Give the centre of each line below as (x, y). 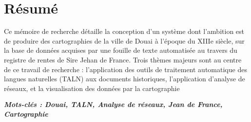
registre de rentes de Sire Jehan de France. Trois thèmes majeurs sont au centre (123, 59)
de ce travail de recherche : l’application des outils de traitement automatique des (125, 69)
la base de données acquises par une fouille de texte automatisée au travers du (121, 50)
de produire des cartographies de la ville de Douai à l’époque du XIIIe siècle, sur (124, 40)
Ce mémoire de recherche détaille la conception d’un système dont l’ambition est (124, 31)
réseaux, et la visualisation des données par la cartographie (92, 88)
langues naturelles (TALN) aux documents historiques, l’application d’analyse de (125, 79)
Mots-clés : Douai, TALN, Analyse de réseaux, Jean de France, (113, 104)
